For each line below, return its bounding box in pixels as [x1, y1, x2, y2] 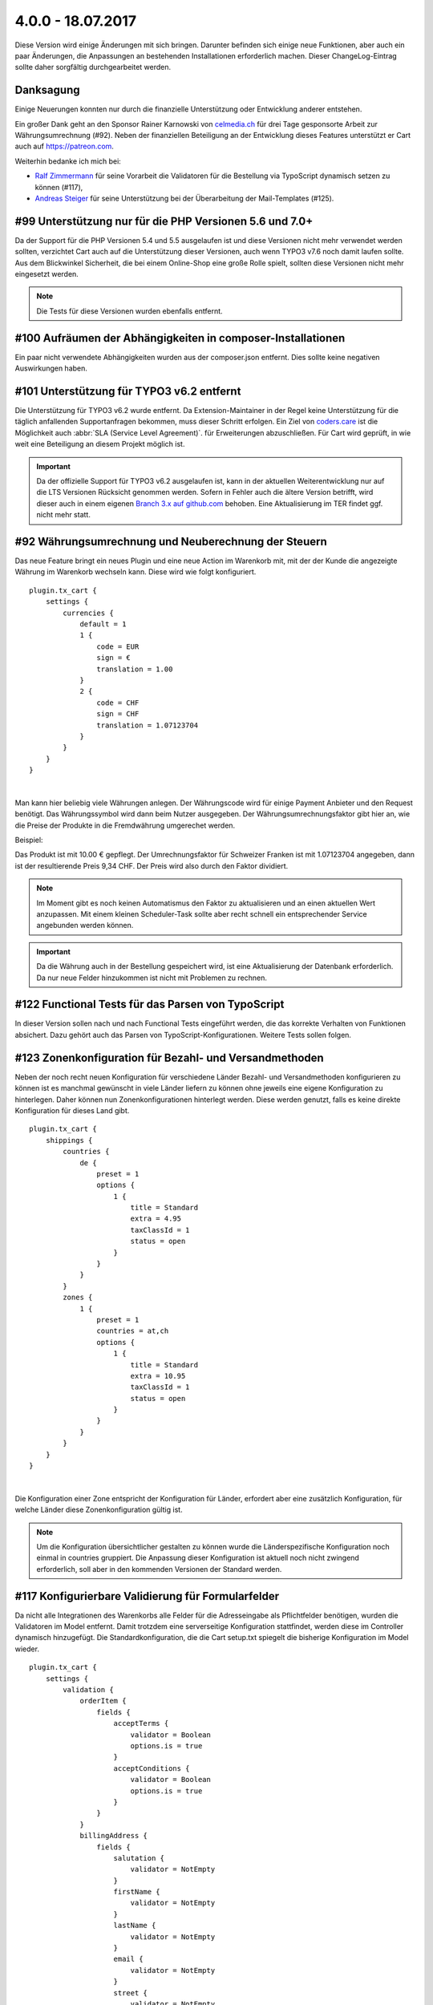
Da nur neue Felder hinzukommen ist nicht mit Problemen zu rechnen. [36, 973, 268, 982]
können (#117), [34, 182, 83, 192]
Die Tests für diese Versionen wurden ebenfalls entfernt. [36, 306, 224, 316]
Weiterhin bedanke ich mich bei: [14, 156, 122, 166]
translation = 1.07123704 [96, 720, 199, 730]
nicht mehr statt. [36, 510, 91, 520]
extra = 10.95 [130, 1371, 186, 1380]
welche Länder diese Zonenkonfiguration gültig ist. [14, 1505, 184, 1515]
